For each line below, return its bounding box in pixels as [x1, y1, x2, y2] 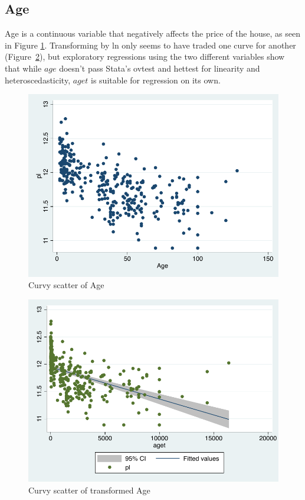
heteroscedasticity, [5, 73, 71, 86]
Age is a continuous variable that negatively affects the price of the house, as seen [5, 27, 300, 40]
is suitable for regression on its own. [91, 73, 221, 86]
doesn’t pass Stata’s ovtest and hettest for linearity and [59, 62, 260, 74]
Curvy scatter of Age [28, 279, 104, 291]
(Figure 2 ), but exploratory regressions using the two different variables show [5, 50, 285, 63]
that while [5, 62, 42, 74]
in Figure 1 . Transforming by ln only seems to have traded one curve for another [5, 38, 296, 51]
